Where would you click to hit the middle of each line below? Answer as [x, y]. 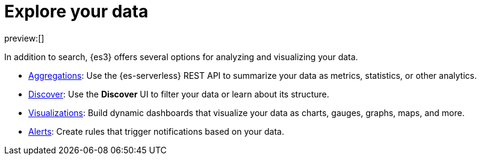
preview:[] [24, 38]
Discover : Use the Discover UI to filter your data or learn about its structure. [179, 94]
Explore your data [76, 11]
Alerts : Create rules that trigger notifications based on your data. [156, 131]
